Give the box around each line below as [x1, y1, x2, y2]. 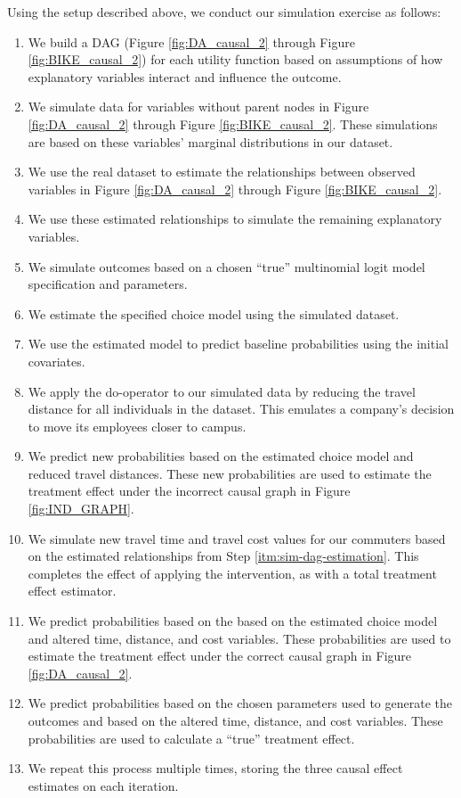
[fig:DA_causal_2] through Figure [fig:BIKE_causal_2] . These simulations [28, 114, 438, 133]
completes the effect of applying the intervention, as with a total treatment [28, 564, 437, 582]
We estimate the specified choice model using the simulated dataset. [28, 304, 400, 323]
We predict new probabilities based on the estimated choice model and [28, 447, 414, 465]
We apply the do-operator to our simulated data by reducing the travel [28, 382, 416, 400]
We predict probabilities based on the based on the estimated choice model [28, 612, 438, 630]
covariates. [28, 351, 85, 370]
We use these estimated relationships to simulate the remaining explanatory [28, 210, 442, 228]
